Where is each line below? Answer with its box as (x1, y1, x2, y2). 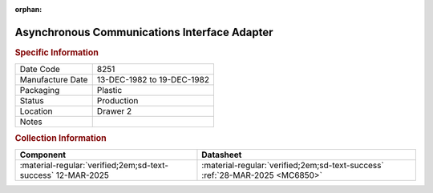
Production (96, 95, 139, 107)
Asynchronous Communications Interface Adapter (14, 25, 273, 39)
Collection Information (14, 132, 107, 143)
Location (19, 106, 53, 117)
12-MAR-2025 (55, 169, 110, 180)
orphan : (14, 5, 42, 14)
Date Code (19, 64, 60, 75)
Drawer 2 (96, 106, 132, 117)
